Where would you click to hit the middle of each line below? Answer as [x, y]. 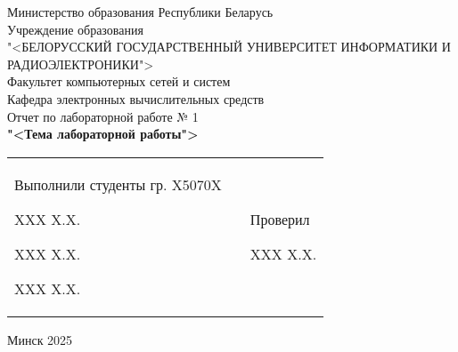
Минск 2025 [40, 339]
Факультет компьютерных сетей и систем [119, 81]
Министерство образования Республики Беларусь [140, 12]
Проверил [280, 219]
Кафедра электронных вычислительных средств [136, 98]
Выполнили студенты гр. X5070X [118, 184]
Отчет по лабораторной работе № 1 [103, 116]
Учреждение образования [75, 29]
